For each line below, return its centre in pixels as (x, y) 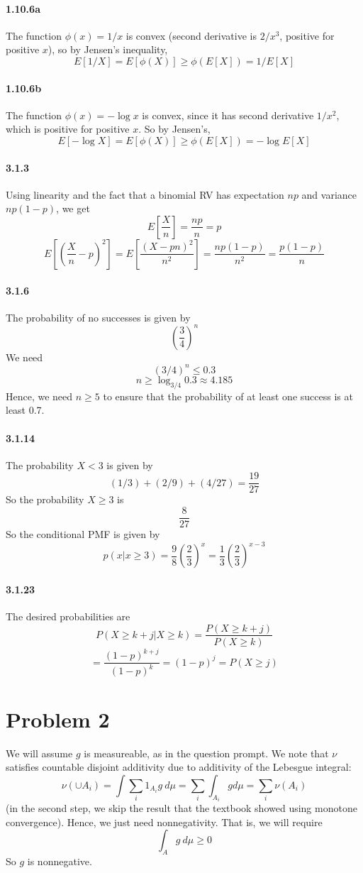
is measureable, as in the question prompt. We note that (206, 753)
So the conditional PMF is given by (83, 534)
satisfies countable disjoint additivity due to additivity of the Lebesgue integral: (179, 767)
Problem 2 (58, 719)
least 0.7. (25, 410)
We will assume (39, 753)
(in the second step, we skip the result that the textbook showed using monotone (181, 808)
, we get (73, 208)
